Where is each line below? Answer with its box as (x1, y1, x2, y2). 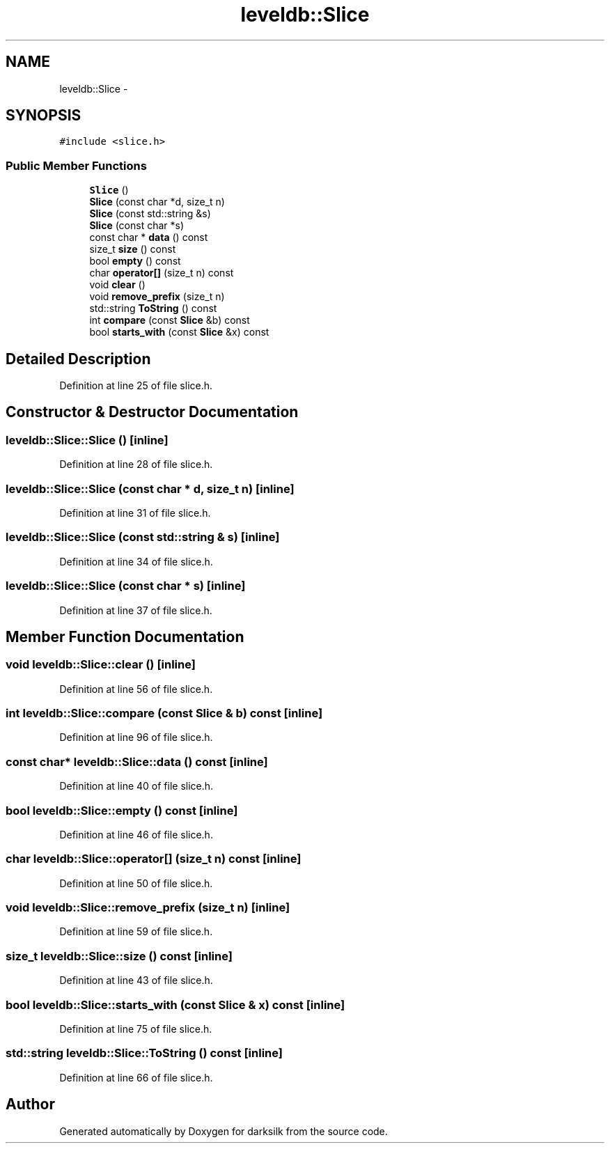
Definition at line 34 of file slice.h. (59, 555, 213, 568)
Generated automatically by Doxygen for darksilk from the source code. (59, 1125, 388, 1137)
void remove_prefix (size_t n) (89, 290, 225, 303)
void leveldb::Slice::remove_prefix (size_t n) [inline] (6, 900, 290, 915)
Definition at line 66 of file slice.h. (59, 1071, 213, 1084)
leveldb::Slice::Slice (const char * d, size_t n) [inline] (6, 481, 295, 496)
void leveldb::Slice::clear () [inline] (6, 657, 196, 672)
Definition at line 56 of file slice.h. (59, 682, 213, 695)
